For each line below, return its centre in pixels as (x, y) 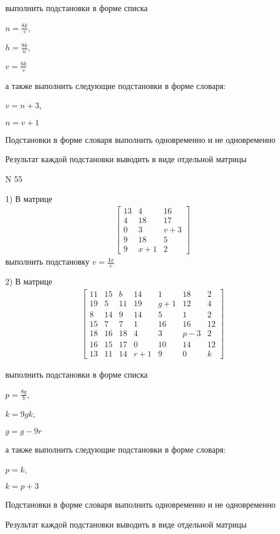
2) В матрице (29, 281)
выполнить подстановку (48, 261)
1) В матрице (29, 198)
